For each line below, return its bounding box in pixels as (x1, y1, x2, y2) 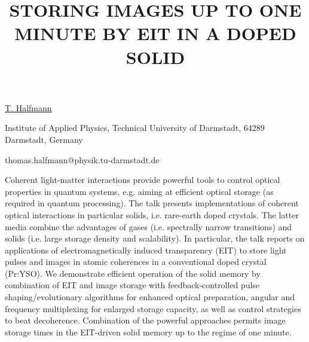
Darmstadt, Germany (5, 133, 83, 145)
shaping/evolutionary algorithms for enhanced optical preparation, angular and (5, 291, 295, 303)
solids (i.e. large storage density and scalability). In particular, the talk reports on (5, 232, 305, 245)
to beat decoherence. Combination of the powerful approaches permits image (5, 314, 286, 326)
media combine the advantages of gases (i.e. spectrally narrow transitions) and (5, 220, 292, 233)
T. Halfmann (5, 101, 52, 114)
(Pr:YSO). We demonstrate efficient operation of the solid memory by (5, 267, 261, 279)
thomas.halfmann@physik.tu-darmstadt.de (5, 153, 160, 166)
